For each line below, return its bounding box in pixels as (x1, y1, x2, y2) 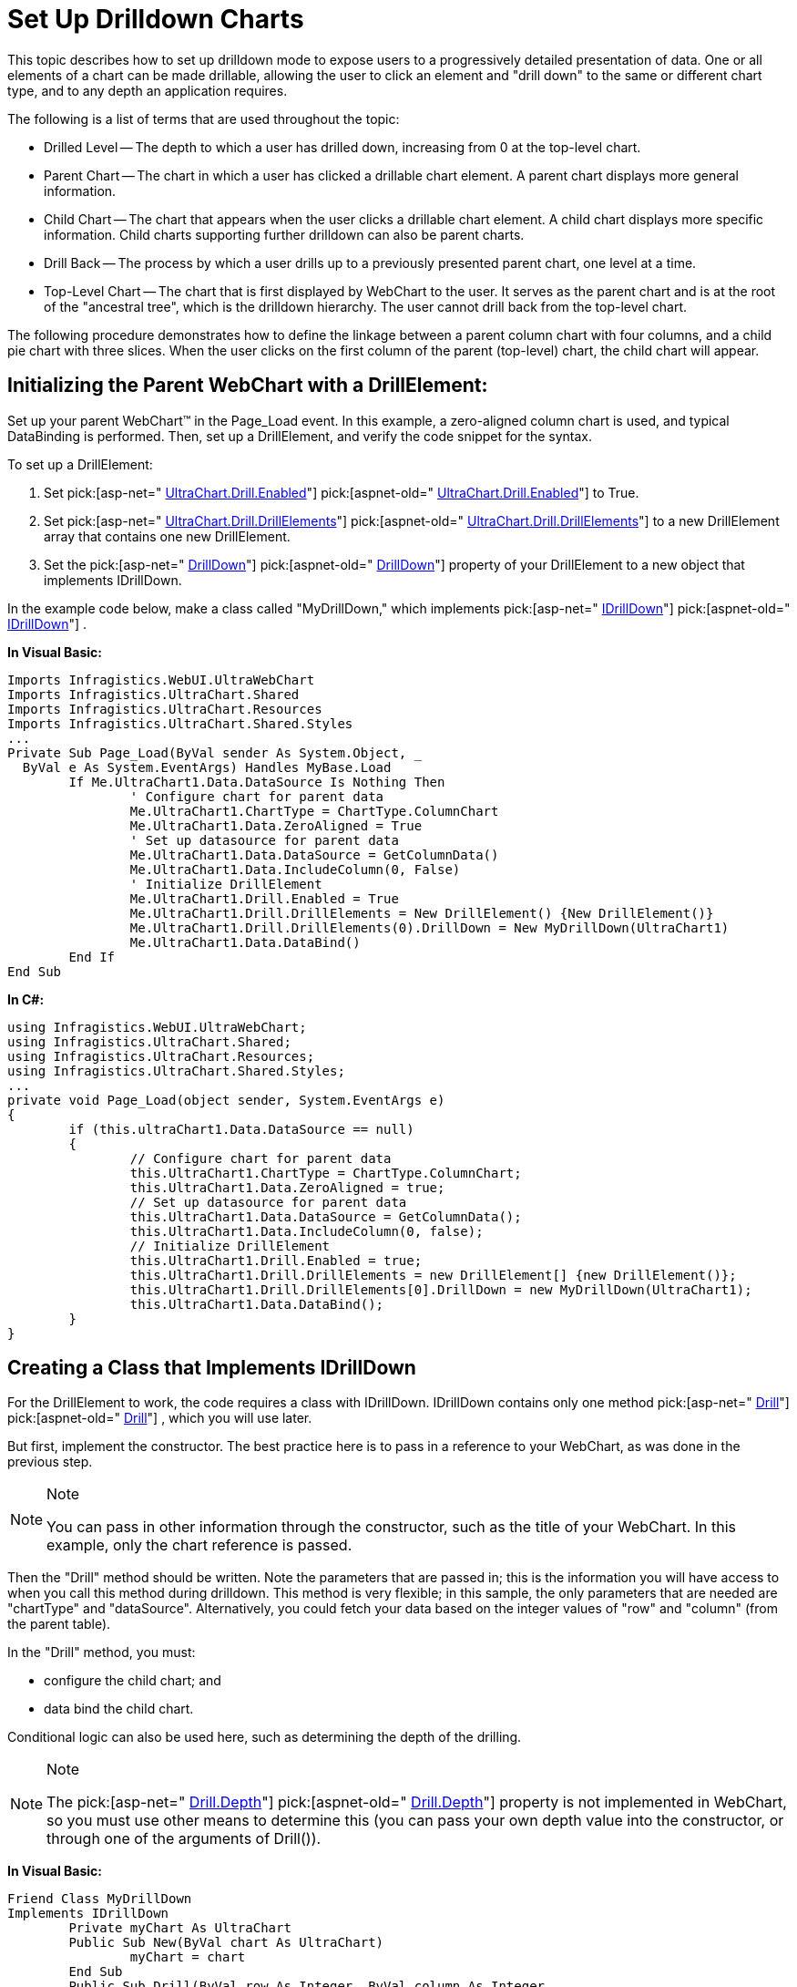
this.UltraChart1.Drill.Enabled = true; (129, 1252, 423, 1268)
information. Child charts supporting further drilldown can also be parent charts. (44, 226, 525, 242)
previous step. (7, 1454, 93, 1470)
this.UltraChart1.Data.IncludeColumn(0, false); (129, 1223, 484, 1239)
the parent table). (7, 1616, 111, 1632)
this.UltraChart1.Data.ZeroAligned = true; (129, 1179, 445, 1195)
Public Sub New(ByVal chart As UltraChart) (68, 1935, 384, 1951)
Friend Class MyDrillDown (7, 1891, 192, 1907)
